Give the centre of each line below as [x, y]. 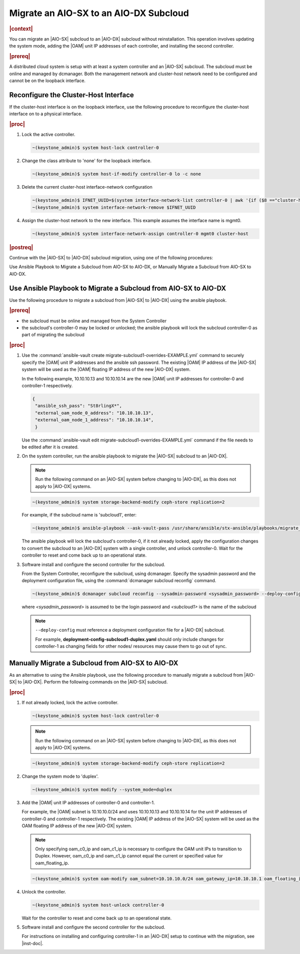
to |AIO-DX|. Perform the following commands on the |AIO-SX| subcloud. [93, 682]
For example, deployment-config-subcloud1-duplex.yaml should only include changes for [129, 639]
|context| [21, 29]
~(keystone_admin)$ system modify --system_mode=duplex [102, 789]
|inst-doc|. [32, 943]
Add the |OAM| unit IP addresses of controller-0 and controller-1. [88, 802]
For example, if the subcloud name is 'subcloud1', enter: [79, 515]
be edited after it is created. [50, 447]
